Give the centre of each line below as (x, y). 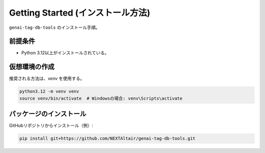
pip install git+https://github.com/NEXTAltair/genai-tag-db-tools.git (107, 139)
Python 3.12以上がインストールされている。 (65, 53)
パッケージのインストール (48, 114)
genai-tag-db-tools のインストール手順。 (54, 27)
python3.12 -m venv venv (49, 91)
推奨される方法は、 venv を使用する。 (47, 79)
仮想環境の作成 (32, 67)
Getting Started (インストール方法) (80, 13)
